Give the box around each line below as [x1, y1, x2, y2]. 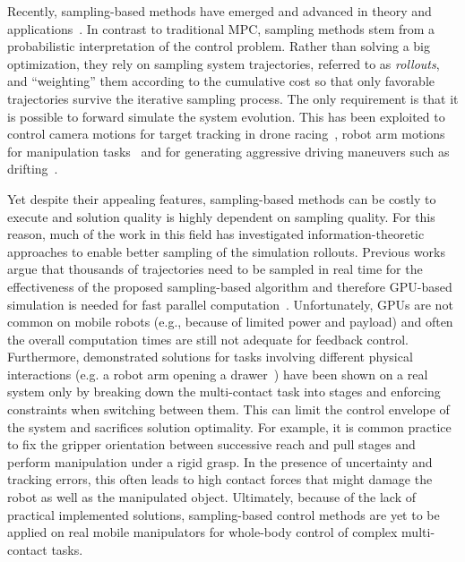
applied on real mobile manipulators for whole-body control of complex [7, 523, 398, 541]
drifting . [7, 159, 58, 178]
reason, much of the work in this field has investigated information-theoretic [7, 225, 425, 243]
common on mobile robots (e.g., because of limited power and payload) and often [7, 312, 453, 331]
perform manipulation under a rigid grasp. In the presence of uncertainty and [7, 452, 433, 471]
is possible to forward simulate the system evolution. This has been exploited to [7, 106, 445, 125]
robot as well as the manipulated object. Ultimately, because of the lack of [7, 488, 417, 507]
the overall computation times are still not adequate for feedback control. [7, 329, 409, 348]
